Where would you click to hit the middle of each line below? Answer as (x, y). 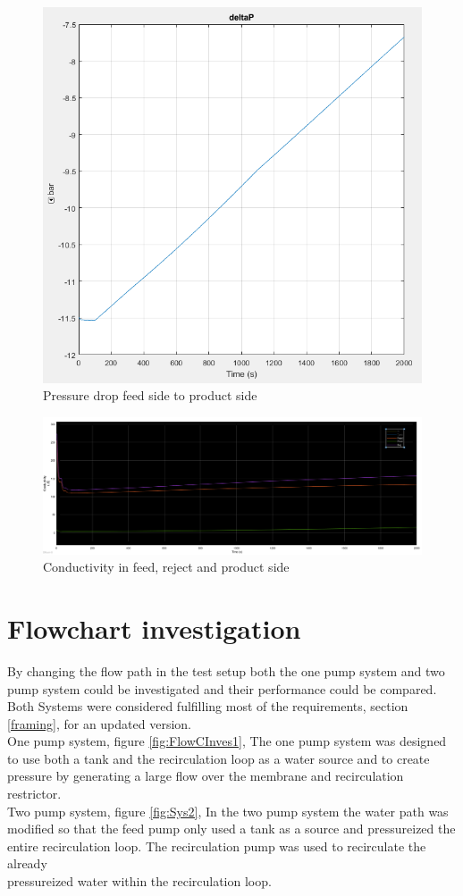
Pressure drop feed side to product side (150, 395)
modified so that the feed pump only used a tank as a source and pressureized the (231, 829)
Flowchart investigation (154, 628)
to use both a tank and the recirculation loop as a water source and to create (219, 758)
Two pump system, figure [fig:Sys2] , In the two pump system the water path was (228, 811)
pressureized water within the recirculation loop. (139, 881)
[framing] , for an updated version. (99, 723)
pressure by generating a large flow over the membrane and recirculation (206, 776)
